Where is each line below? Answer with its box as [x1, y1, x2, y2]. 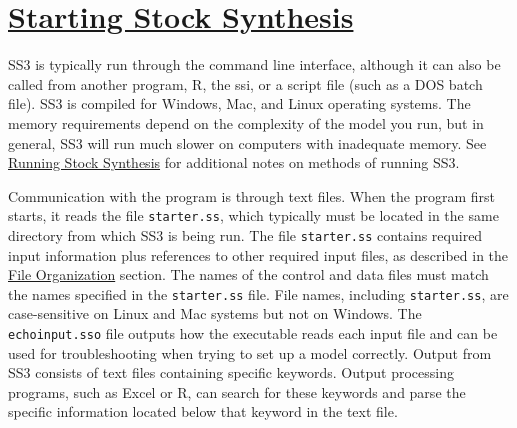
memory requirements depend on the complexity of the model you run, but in [8, 112, 484, 133]
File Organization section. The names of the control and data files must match [8, 264, 489, 285]
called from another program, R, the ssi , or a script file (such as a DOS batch [8, 73, 483, 94]
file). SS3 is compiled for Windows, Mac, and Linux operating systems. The [8, 93, 471, 114]
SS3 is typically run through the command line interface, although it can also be [8, 54, 501, 75]
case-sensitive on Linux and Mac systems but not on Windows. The [8, 303, 422, 324]
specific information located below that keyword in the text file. [8, 401, 398, 422]
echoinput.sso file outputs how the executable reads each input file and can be [8, 323, 498, 344]
